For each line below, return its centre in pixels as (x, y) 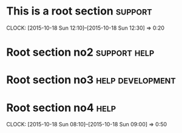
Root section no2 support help (80, 52)
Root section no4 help (61, 108)
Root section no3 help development (91, 80)
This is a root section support (79, 11)
